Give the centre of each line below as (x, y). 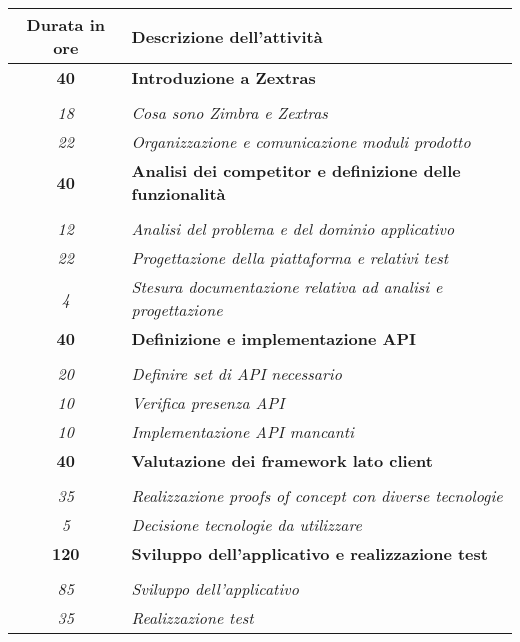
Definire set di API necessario (236, 373)
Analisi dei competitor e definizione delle (296, 170)
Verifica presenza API (208, 402)
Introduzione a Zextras (223, 77)
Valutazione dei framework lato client (282, 460)
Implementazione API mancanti (242, 431)
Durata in (65, 24)
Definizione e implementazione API (273, 338)
